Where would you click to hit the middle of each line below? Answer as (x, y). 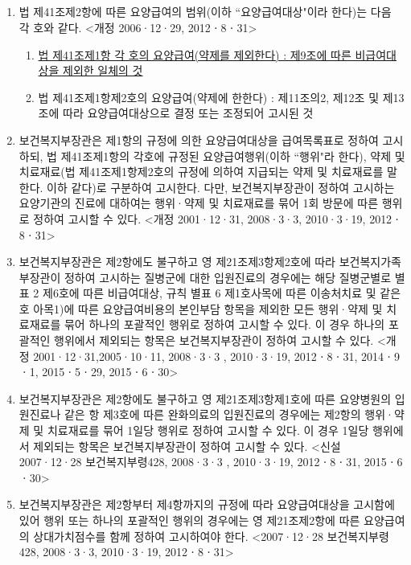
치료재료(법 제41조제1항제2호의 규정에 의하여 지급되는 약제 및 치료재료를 (201, 172)
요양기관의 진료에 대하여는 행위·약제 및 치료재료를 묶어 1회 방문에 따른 (199, 203)
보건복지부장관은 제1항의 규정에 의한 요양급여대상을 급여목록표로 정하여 (199, 139)
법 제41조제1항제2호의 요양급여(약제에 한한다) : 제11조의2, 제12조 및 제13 (221, 97)
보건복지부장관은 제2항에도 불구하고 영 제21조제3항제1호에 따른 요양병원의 (205, 398)
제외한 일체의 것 (103, 70)
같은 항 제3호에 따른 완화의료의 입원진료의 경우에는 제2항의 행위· (229, 414)
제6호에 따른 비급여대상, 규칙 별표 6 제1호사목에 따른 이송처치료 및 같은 (222, 293)
